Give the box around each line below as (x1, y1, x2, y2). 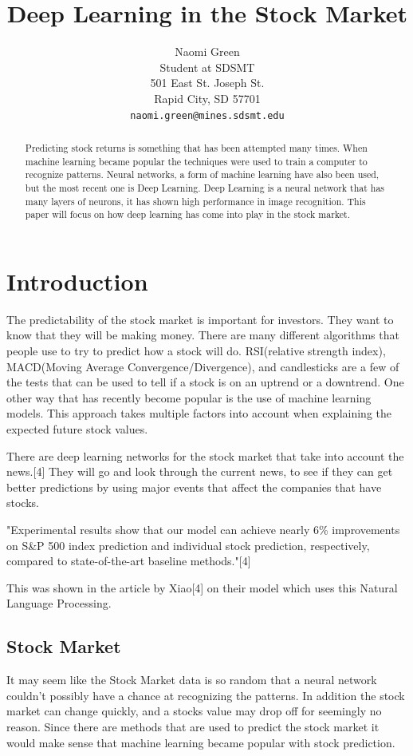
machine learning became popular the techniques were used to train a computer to (25, 154, 368, 168)
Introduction (6, 264, 148, 297)
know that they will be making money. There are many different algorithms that (6, 327, 399, 343)
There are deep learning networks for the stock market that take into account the (6, 447, 404, 464)
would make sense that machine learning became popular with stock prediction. (6, 734, 395, 750)
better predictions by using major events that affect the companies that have (6, 478, 382, 495)
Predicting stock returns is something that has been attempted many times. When (25, 141, 368, 154)
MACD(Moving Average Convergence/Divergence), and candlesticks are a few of (6, 358, 399, 374)
